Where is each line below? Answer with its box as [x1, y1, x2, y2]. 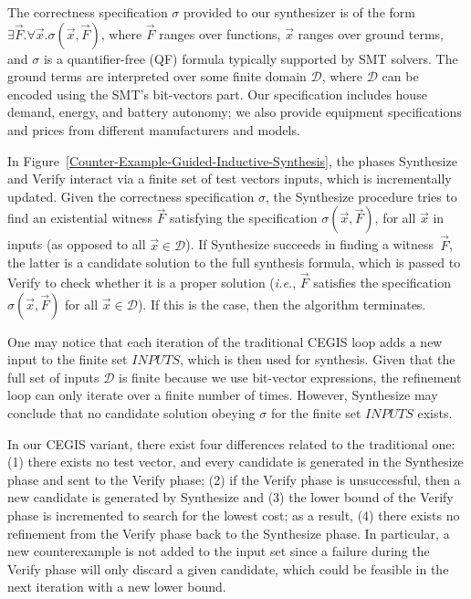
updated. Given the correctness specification [7, 186, 255, 205]
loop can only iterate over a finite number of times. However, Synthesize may [7, 385, 438, 405]
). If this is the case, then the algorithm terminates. [137, 294, 426, 313]
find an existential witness [7, 208, 152, 227]
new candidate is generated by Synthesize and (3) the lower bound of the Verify [7, 488, 454, 507]
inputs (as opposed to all [7, 235, 146, 254]
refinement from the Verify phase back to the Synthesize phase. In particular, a [7, 523, 450, 542]
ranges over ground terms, [298, 24, 444, 43]
